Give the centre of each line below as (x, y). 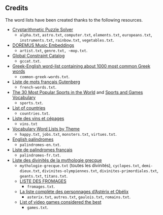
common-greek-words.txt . (45, 76)
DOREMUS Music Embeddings (43, 45)
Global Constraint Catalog (38, 56)
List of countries (29, 108)
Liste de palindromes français (42, 150)
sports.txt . (31, 102)
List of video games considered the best (61, 202)
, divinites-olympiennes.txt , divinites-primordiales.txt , (99, 170)
